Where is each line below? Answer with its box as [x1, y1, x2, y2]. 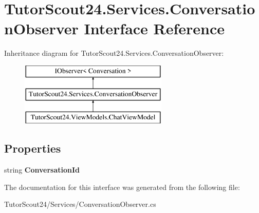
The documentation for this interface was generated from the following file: [4, 181, 240, 192]
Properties [4, 140, 61, 156]
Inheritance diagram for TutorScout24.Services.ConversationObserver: [4, 48, 224, 58]
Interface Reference [84, 18, 225, 39]
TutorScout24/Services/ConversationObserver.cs [4, 199, 156, 209]
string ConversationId [4, 164, 80, 175]
